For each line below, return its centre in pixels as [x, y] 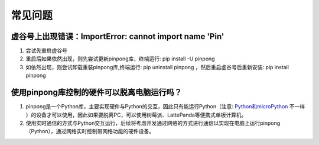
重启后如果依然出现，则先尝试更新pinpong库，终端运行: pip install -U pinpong [120, 59]
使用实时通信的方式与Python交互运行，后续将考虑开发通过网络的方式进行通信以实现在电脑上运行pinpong [153, 123]
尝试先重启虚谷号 [46, 51]
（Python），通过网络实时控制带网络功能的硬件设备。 [90, 131]
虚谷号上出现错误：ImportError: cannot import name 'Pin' [118, 36]
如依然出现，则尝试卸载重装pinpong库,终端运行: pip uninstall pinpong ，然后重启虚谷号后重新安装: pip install [157, 67]
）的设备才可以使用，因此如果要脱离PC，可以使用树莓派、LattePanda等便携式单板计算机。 [136, 115]
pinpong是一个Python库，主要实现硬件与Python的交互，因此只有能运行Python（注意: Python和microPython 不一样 [165, 107]
